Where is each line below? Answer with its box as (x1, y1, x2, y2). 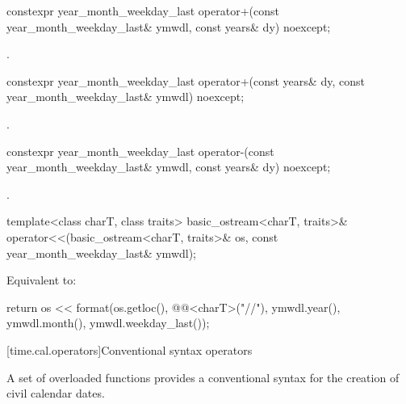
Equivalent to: (6, 271, 77, 288)
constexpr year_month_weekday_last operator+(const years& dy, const (6, 72, 365, 89)
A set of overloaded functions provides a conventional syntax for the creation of (6, 368, 400, 385)
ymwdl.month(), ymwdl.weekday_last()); (6, 314, 210, 331)
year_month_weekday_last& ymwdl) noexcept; (6, 88, 245, 105)
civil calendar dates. (6, 385, 105, 402)
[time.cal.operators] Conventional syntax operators (6, 341, 253, 358)
